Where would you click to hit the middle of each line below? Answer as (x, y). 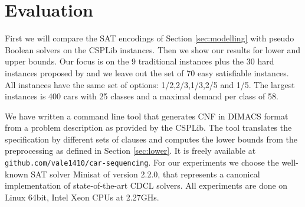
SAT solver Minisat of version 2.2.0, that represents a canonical (145, 174)
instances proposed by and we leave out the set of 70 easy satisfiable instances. (147, 72)
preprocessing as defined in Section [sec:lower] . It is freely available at (130, 151)
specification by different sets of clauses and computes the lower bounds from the (151, 139)
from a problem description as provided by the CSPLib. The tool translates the (148, 127)
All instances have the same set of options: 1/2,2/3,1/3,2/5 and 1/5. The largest (150, 84)
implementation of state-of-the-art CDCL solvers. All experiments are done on (146, 185)
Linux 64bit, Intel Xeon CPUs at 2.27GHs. (82, 197)
